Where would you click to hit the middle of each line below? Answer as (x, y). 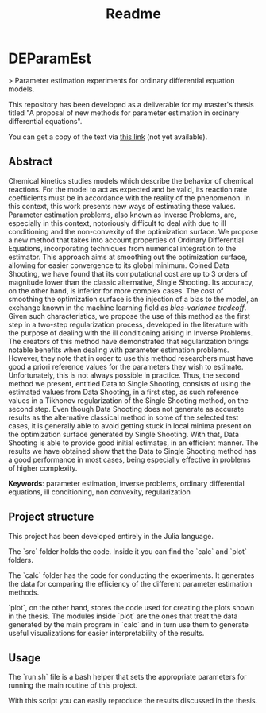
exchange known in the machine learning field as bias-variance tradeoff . (127, 308)
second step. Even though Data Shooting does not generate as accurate (126, 409)
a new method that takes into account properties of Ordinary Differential (126, 240)
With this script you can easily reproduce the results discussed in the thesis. (133, 701)
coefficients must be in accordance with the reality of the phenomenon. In (129, 198)
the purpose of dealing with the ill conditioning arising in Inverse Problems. (131, 333)
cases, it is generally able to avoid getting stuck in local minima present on (130, 425)
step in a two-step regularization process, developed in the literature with (128, 324)
